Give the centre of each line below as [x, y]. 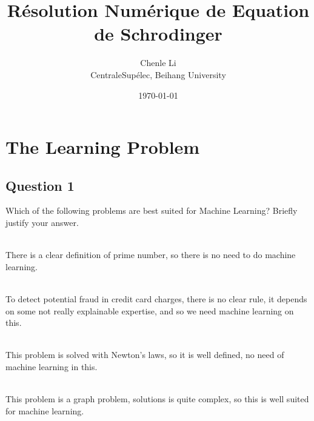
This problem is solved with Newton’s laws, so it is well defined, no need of [145, 355]
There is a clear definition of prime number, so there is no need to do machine [151, 255]
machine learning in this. [52, 367]
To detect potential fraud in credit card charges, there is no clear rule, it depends [156, 299]
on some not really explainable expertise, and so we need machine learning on [150, 310]
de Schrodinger [158, 34]
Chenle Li [158, 63]
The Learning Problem [103, 147]
